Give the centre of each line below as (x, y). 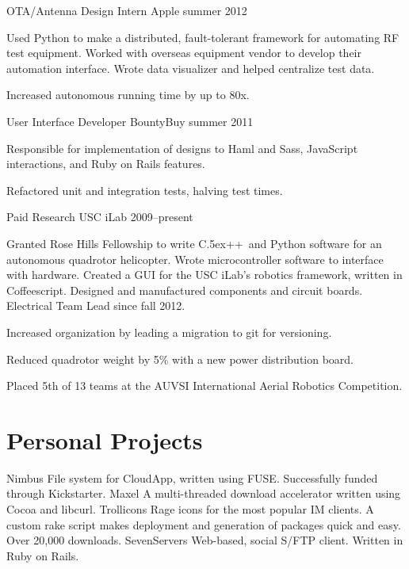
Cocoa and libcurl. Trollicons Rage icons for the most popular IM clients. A (190, 509)
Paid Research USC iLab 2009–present (100, 217)
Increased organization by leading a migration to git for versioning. (169, 332)
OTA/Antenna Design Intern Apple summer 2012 (127, 10)
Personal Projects (105, 439)
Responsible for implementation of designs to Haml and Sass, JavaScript (182, 148)
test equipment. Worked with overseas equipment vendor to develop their (184, 53)
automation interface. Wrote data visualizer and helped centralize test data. (191, 68)
